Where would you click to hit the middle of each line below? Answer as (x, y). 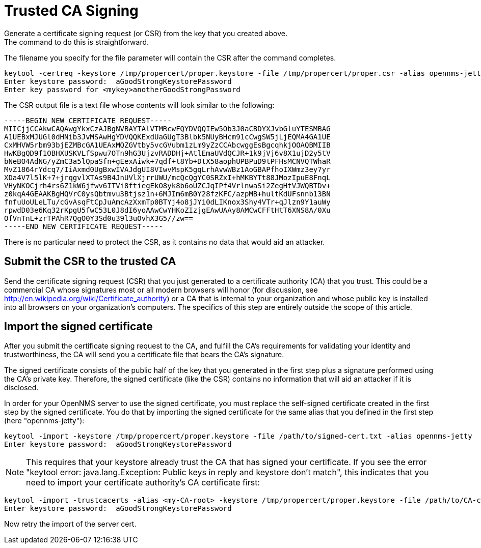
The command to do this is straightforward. (77, 42)
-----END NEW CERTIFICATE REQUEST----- (84, 226)
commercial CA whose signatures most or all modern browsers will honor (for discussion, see (161, 290)
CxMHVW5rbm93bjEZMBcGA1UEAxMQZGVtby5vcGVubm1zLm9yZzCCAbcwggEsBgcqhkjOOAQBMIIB (167, 145)
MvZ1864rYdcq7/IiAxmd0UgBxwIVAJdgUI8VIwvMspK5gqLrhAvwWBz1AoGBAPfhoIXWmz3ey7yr (167, 169)
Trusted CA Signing (71, 11)
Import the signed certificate (78, 327)
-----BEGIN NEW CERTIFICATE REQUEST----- (88, 120)
